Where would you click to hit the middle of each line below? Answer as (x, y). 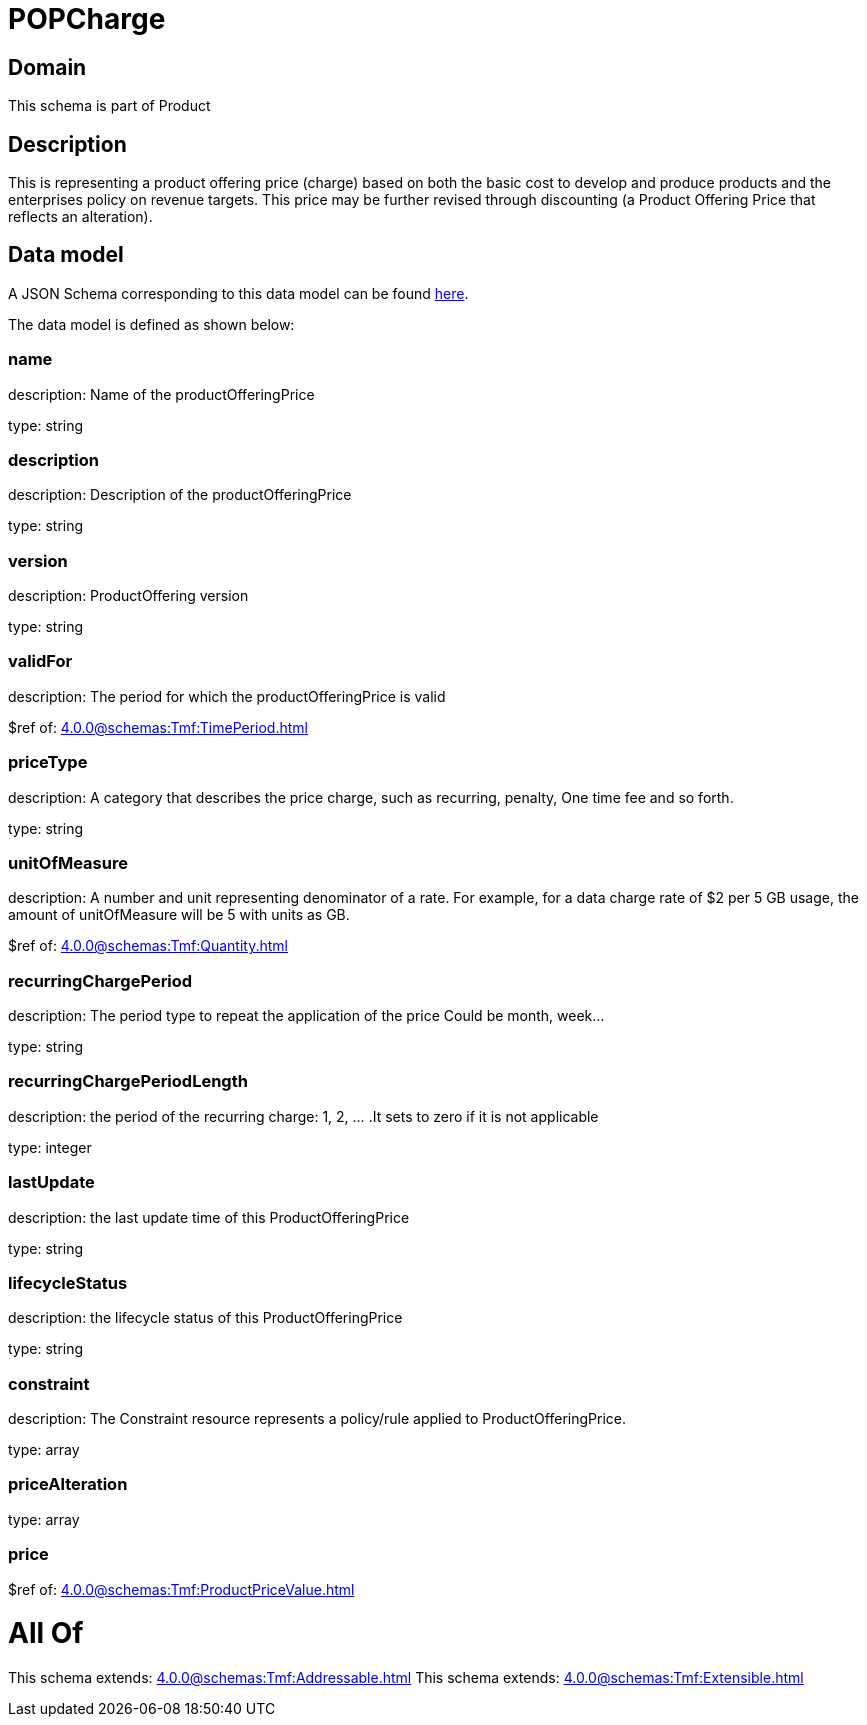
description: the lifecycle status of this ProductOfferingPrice (205, 1318)
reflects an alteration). (80, 217)
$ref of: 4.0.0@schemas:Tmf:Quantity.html (148, 946)
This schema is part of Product (109, 106)
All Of (46, 1633)
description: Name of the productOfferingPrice (161, 394)
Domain (47, 67)
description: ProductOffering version (128, 596)
